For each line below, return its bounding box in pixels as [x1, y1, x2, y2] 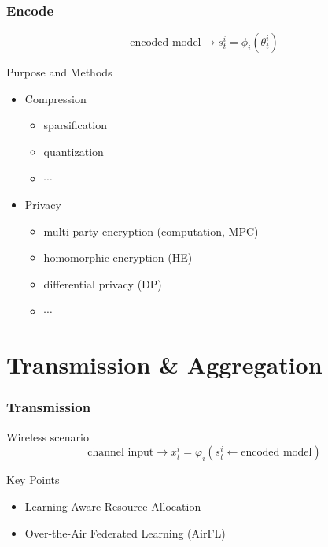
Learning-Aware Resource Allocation [24, 497, 201, 514]
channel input [87, 447, 154, 459]
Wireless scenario [6, 428, 89, 445]
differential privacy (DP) [43, 275, 162, 292]
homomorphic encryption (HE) [43, 249, 193, 266]
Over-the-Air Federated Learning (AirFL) [24, 524, 226, 541]
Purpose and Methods [6, 64, 112, 80]
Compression [24, 90, 87, 106]
